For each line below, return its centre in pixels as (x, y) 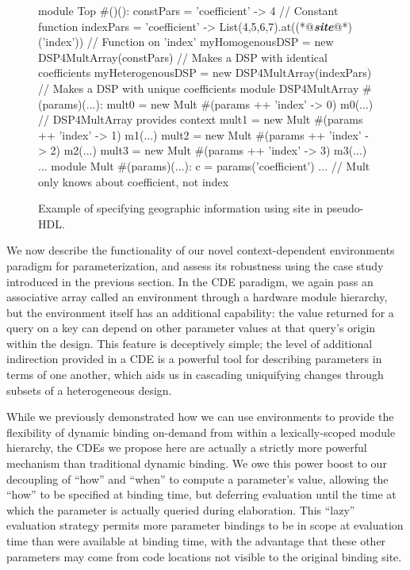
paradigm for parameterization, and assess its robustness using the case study (195, 265)
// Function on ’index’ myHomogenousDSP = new (210, 42)
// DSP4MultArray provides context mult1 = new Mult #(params (201, 119)
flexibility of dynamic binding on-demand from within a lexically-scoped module (201, 432)
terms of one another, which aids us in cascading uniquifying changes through (195, 375)
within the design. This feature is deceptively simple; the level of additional (190, 343)
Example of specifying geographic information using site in (181, 208)
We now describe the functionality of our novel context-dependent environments (201, 250)
